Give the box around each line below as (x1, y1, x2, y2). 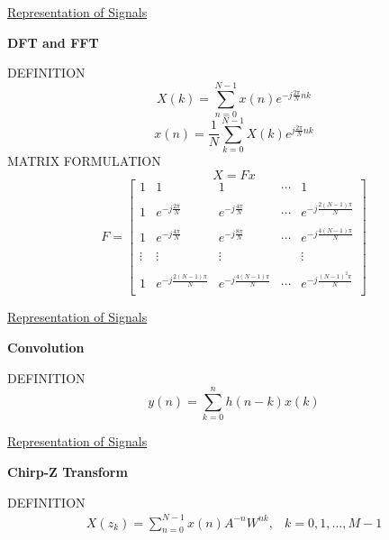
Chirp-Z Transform (7, 462, 128, 481)
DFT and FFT (7, 32, 99, 51)
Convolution (7, 338, 85, 357)
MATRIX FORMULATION (7, 151, 161, 170)
